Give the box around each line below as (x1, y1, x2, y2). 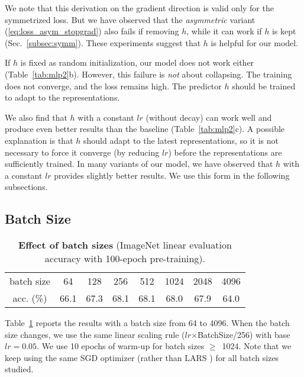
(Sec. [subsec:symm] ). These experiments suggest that (5, 36, 201, 49)
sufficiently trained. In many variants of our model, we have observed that (5, 157, 273, 170)
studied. (5, 363, 34, 375)
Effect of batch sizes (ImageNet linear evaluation (18, 238, 232, 252)
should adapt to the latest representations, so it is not (83, 134, 279, 146)
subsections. (5, 181, 48, 193)
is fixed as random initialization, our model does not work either (20, 56, 254, 69)
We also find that (5, 111, 67, 123)
